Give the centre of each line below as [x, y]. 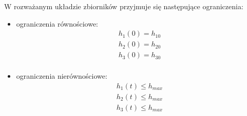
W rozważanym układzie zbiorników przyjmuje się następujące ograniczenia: [124, 6]
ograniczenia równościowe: [57, 23]
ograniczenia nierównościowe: [62, 76]
